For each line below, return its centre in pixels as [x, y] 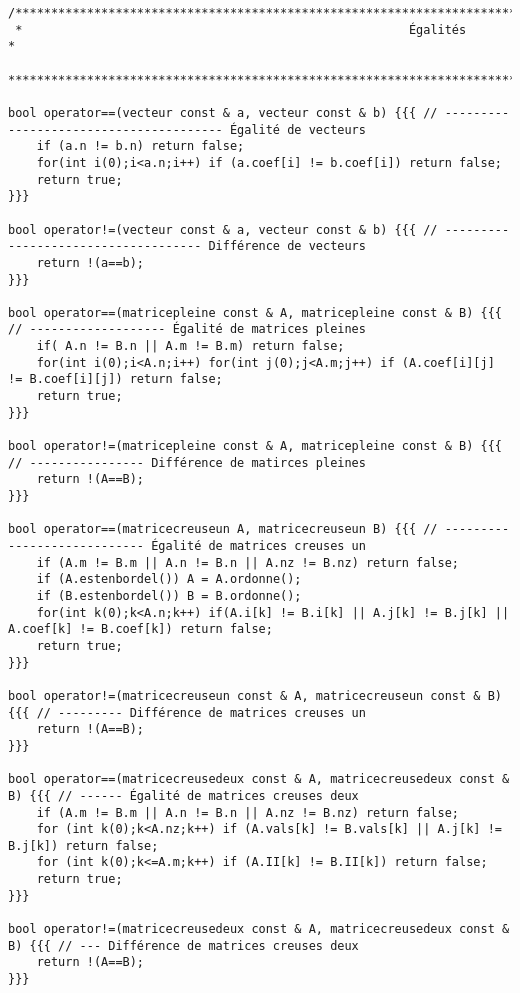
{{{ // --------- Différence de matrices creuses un [187, 712]
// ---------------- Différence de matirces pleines [187, 462]
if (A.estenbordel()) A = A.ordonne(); [169, 579]
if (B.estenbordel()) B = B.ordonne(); [169, 595]
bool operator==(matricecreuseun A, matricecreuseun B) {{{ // [223, 529]
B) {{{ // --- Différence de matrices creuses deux [183, 945]
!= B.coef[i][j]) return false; [115, 379]
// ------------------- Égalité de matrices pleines [187, 329]
